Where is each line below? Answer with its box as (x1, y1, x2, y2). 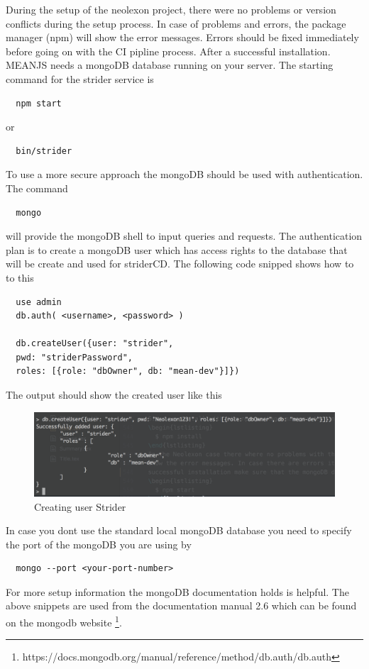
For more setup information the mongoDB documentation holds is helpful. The (6, 584, 349, 599)
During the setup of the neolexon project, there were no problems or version (6, 2, 336, 16)
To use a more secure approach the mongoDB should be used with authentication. (6, 167, 363, 182)
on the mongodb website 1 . (6, 613, 122, 629)
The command (6, 180, 68, 195)
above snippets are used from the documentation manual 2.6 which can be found (6, 598, 357, 613)
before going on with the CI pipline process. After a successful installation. (6, 43, 331, 58)
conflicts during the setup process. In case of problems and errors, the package (6, 16, 346, 31)
